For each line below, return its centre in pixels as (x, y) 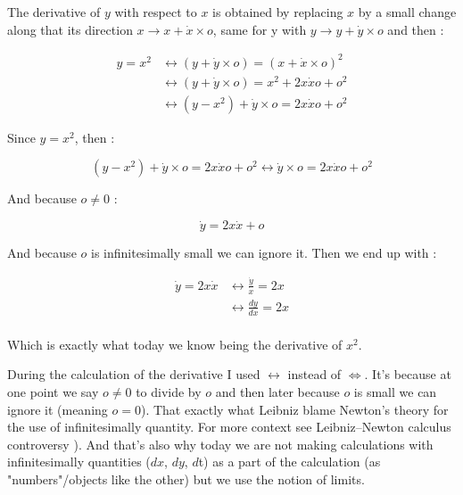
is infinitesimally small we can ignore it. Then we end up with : (264, 253)
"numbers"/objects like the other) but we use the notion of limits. (186, 479)
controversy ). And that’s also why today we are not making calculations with (220, 444)
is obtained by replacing (278, 12)
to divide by (169, 392)
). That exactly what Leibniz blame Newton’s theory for (294, 409)
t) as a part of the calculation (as (289, 462)
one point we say (53, 392)
